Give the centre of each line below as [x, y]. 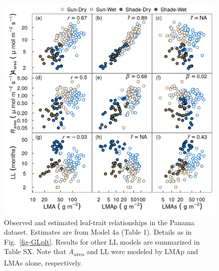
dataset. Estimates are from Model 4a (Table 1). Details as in [98, 232]
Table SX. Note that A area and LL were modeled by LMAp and [101, 252]
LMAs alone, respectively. [43, 262]
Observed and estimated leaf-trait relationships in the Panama [99, 222]
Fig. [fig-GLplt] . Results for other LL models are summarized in [102, 241]
